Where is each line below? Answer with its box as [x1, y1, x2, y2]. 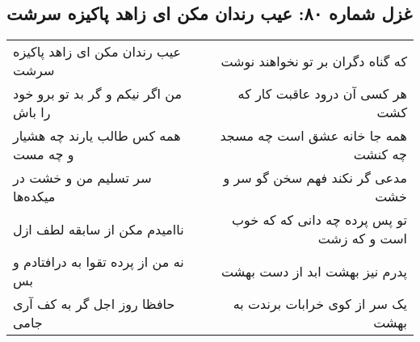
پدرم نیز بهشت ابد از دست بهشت [221, 261, 407, 281]
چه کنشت [353, 145, 407, 164]
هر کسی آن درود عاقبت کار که [237, 84, 407, 103]
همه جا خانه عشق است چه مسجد [220, 126, 407, 146]
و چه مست [13, 145, 74, 164]
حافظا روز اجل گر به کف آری [13, 294, 175, 314]
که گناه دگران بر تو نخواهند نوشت [220, 51, 407, 70]
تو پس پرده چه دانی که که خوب [231, 210, 407, 230]
